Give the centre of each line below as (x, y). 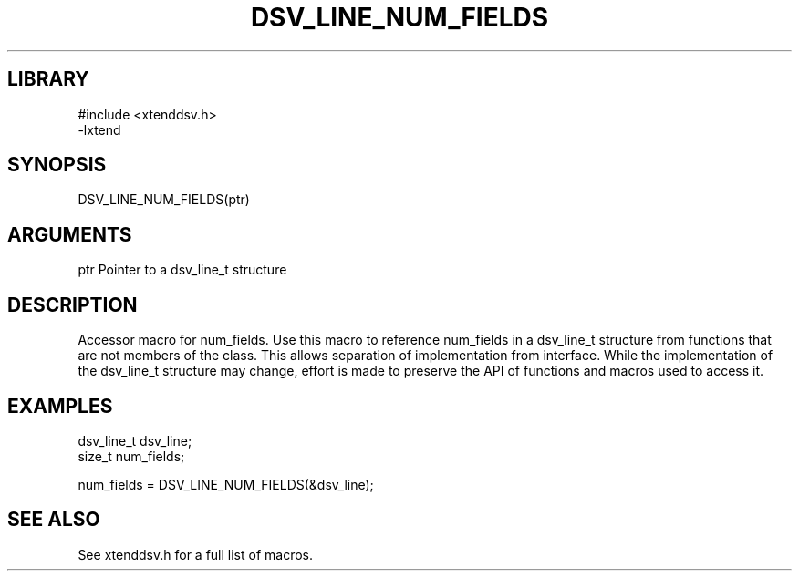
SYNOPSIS (57, 165)
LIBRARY (48, 79)
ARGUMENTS (70, 234)
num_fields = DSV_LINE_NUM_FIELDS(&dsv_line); (226, 484)
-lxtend (99, 129)
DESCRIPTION (73, 304)
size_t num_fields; (131, 456)
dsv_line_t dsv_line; (135, 440)
